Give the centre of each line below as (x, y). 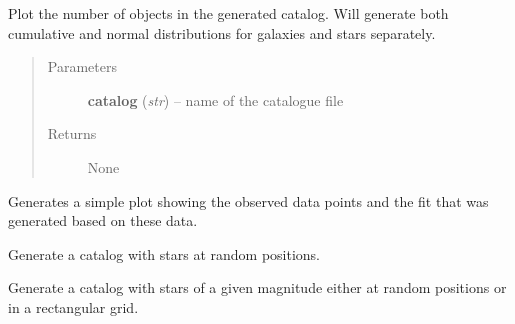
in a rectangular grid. (73, 306)
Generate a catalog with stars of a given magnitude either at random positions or (257, 287)
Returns (72, 133)
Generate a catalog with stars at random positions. (164, 253)
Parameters (82, 66)
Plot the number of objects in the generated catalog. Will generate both (228, 13)
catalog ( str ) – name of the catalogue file (215, 99)
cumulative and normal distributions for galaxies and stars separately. (222, 32)
